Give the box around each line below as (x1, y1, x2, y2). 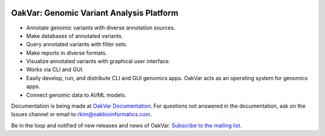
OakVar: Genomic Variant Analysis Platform (11, 8, 179, 18)
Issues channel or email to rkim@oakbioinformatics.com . (11, 111, 152, 118)
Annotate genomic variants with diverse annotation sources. (26, 24, 176, 31)
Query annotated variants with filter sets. (26, 41, 128, 48)
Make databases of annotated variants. (26, 32, 123, 39)
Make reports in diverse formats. (26, 49, 108, 57)
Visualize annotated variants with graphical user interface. (26, 58, 171, 65)
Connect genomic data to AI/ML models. (26, 91, 126, 99)
